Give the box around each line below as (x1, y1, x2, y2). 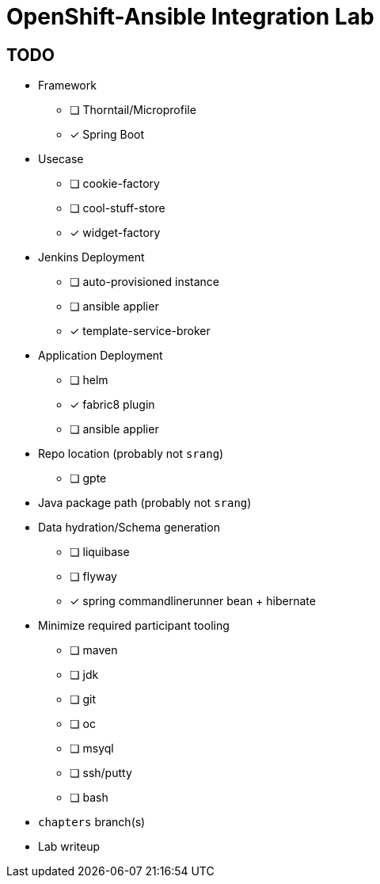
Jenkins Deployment (38, 250, 145, 265)
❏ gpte (70, 471, 107, 486)
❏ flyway (70, 570, 117, 584)
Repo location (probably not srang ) (38, 447, 224, 461)
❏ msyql (70, 741, 114, 756)
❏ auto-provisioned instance (70, 275, 220, 289)
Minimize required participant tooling (38, 619, 230, 633)
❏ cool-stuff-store (70, 201, 165, 215)
